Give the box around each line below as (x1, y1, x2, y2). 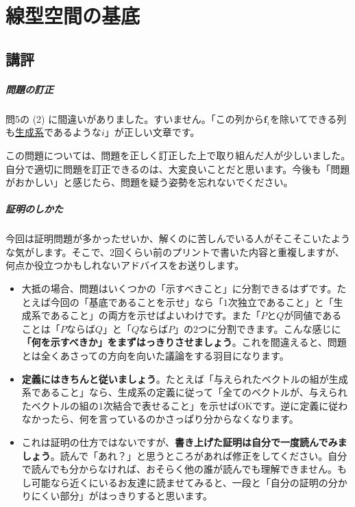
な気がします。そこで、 (5, 244, 110, 259)
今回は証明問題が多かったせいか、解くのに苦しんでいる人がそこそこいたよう (5, 231, 351, 246)
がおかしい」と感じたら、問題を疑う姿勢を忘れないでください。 (5, 175, 293, 189)
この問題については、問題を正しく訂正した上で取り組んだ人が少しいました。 (5, 148, 351, 162)
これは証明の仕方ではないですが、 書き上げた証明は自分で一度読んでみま (21, 434, 347, 449)
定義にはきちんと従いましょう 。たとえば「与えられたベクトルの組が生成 (21, 371, 348, 386)
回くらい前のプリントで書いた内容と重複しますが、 (114, 244, 345, 259)
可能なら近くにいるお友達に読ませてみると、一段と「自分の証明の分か (31, 475, 347, 489)
